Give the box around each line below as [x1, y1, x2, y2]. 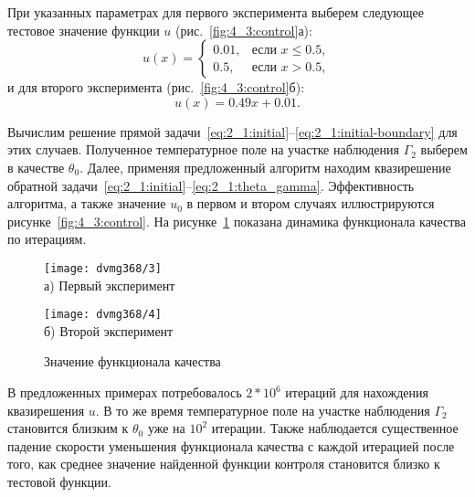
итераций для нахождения [285, 383, 428, 402]
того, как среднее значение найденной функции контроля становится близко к [7, 454, 440, 473]
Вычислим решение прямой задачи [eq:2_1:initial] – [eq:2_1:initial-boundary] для [7, 122, 458, 141]
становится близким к [7, 418, 129, 438]
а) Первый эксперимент [44, 275, 175, 294]
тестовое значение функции [7, 20, 160, 39]
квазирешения [7, 400, 85, 419]
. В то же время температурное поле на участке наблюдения [95, 400, 430, 419]
